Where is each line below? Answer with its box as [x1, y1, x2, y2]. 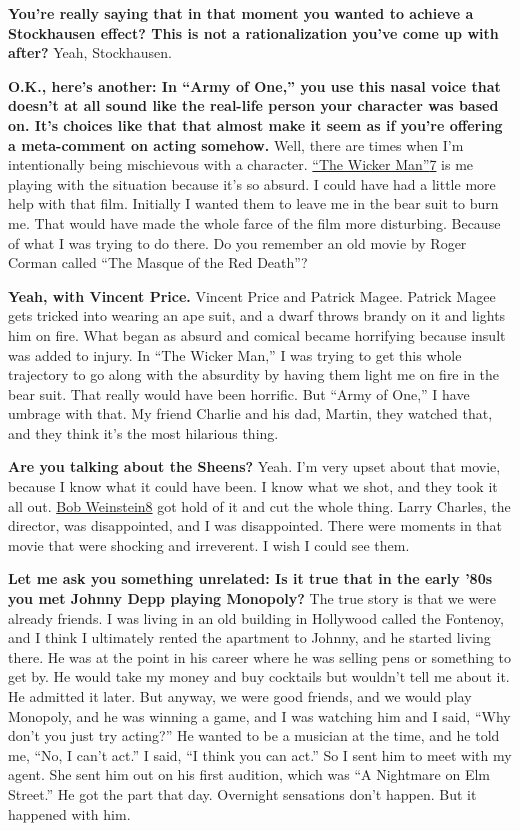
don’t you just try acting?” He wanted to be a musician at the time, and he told [8, 725, 500, 746]
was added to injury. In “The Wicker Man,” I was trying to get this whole [8, 344, 462, 365]
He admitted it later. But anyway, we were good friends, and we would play [8, 686, 472, 706]
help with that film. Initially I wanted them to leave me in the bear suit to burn [8, 193, 499, 214]
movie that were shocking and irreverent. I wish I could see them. [8, 534, 410, 555]
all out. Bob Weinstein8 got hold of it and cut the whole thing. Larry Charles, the [8, 495, 511, 516]
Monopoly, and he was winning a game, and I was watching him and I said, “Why [8, 705, 511, 726]
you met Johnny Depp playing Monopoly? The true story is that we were [8, 588, 497, 609]
